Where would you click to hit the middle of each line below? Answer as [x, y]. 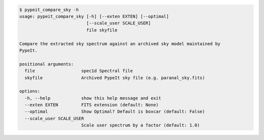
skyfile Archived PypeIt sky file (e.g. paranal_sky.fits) [115, 78]
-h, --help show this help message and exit [93, 98]
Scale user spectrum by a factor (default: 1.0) [140, 125]
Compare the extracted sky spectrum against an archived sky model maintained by [120, 44]
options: [30, 91]
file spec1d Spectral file [79, 71]
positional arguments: [46, 64]
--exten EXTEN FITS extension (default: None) [92, 105]
